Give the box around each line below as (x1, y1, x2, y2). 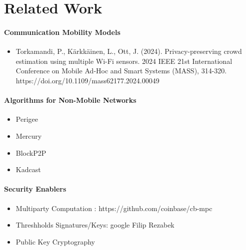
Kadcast (15, 164, 41, 175)
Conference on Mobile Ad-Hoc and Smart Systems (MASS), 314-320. (15, 65, 227, 76)
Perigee (15, 114, 38, 124)
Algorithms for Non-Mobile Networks (4, 95, 136, 105)
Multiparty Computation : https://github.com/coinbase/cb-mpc (15, 203, 212, 213)
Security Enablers (4, 184, 66, 194)
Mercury (15, 130, 42, 141)
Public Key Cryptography (15, 236, 95, 247)
